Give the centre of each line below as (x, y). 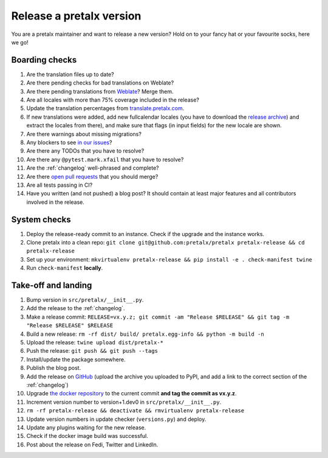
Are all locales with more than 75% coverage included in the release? (113, 100)
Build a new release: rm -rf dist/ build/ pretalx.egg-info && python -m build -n (145, 334)
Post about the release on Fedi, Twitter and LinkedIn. (92, 445)
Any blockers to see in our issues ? (69, 142)
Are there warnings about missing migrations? (84, 134)
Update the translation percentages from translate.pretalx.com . (105, 108)
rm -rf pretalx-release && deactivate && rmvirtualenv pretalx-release (135, 411)
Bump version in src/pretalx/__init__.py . (85, 300)
